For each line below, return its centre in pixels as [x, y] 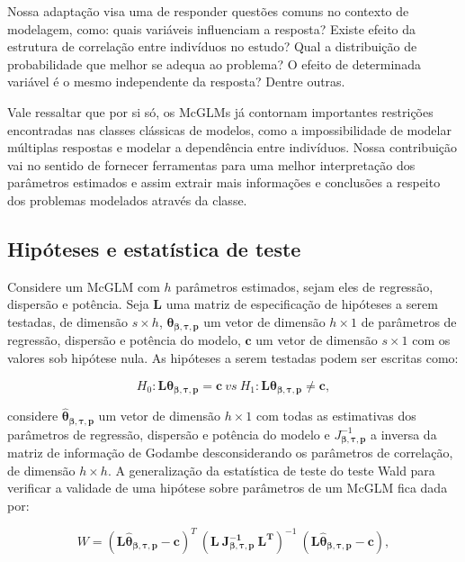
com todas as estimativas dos [336, 416]
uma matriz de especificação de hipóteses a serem [302, 304]
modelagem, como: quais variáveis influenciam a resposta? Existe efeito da [212, 28]
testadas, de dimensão [67, 321]
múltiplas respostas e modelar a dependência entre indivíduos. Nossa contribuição [232, 147]
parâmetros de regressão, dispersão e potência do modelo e [169, 434]
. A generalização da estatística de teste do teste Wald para [271, 470]
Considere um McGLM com [84, 286]
